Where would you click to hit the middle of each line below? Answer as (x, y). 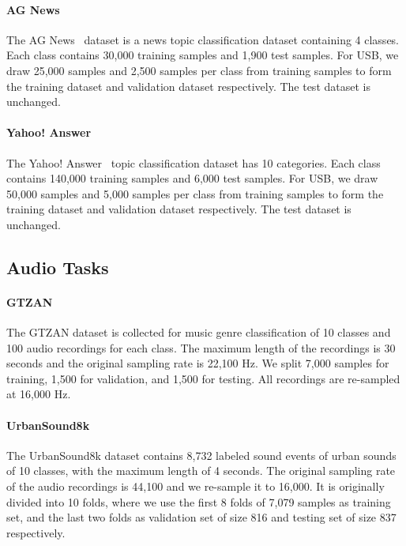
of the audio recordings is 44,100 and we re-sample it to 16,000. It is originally (195, 486)
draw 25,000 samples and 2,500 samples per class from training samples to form (199, 70)
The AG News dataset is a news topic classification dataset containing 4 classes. (203, 39)
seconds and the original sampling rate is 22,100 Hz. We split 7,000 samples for (198, 363)
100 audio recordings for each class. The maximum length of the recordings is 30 (201, 347)
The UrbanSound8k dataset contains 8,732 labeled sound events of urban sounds (201, 455)
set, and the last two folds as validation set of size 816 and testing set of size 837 (201, 517)
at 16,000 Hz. (39, 394)
